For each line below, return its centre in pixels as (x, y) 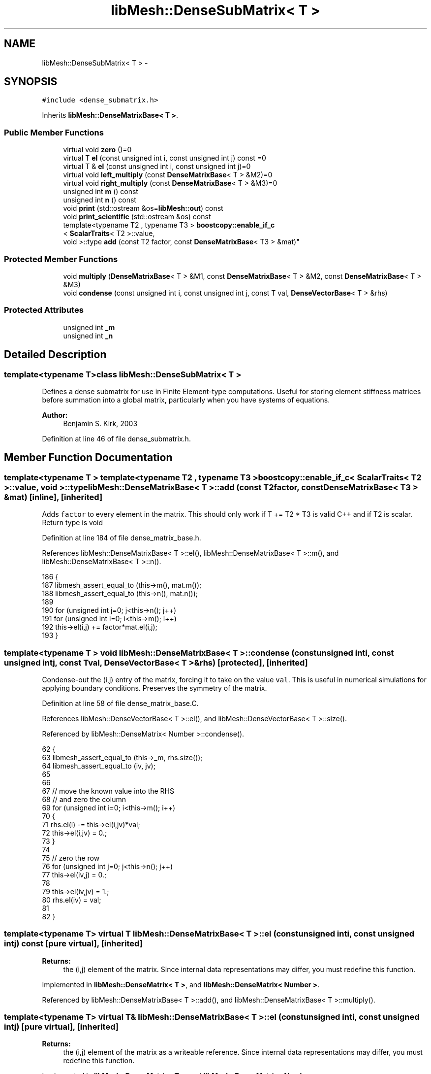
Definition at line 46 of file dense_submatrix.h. (116, 438)
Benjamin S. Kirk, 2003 (100, 423)
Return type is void (72, 523)
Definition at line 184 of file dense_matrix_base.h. (122, 538)
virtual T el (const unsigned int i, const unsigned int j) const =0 (165, 158)
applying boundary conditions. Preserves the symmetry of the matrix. (154, 688)
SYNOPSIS (31, 82)
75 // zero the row (71, 858)
